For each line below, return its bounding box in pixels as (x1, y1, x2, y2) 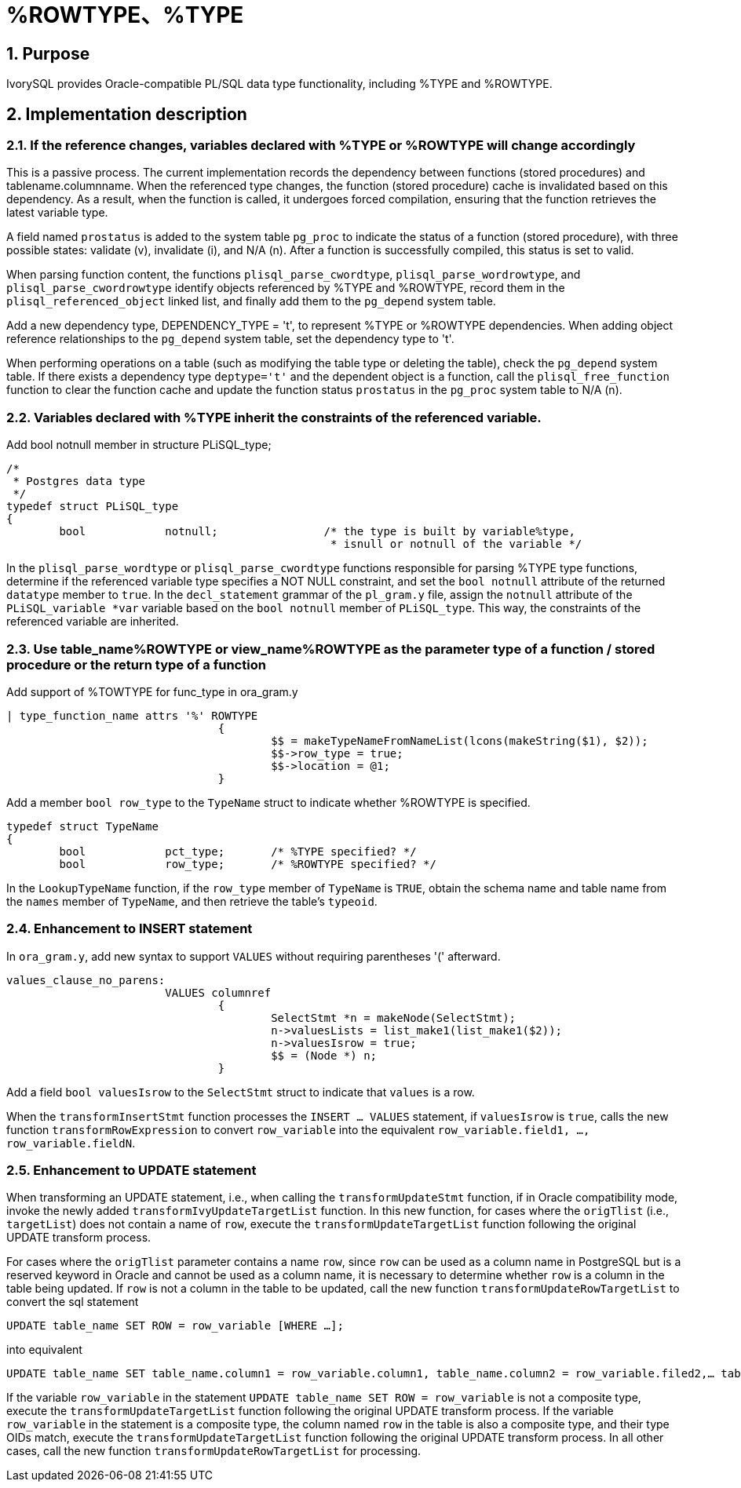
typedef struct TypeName (6, 819, 159, 833)
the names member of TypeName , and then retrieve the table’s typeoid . (6, 894, 378, 908)
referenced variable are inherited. (6, 615, 179, 629)
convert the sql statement (6, 1295, 139, 1309)
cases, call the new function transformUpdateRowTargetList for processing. (6, 1444, 422, 1458)
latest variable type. (6, 206, 108, 220)
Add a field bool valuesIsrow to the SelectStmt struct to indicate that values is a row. (6, 1085, 475, 1099)
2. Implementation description (6, 104, 247, 124)
